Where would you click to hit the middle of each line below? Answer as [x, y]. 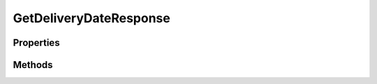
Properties [36, 43]
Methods [33, 65]
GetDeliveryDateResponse [91, 18]
